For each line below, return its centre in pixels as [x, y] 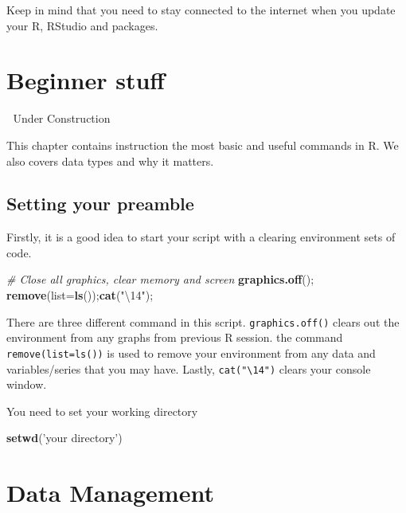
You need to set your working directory [102, 411]
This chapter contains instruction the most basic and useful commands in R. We [203, 145]
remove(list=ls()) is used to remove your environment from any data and [191, 352]
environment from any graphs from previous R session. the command [175, 337]
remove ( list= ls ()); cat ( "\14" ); [80, 295]
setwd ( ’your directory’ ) [64, 438]
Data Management [110, 493]
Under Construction [62, 118]
